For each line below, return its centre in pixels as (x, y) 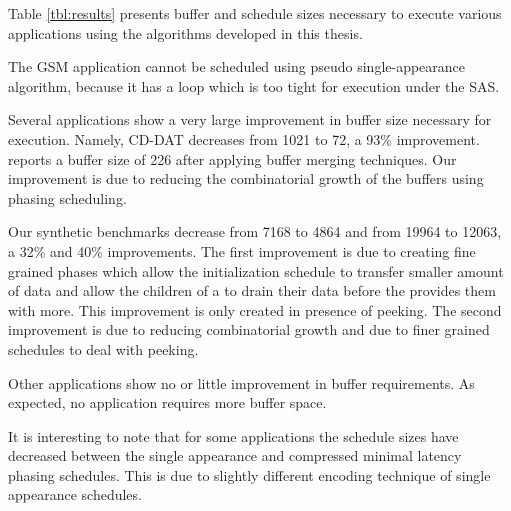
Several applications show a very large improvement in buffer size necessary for (250, 119)
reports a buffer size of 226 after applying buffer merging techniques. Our (232, 158)
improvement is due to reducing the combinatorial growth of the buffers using (246, 178)
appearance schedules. (75, 494)
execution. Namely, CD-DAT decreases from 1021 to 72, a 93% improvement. (244, 138)
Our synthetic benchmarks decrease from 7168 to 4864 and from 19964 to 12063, (255, 231)
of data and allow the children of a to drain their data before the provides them (252, 290)
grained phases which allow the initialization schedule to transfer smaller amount (256, 270)
